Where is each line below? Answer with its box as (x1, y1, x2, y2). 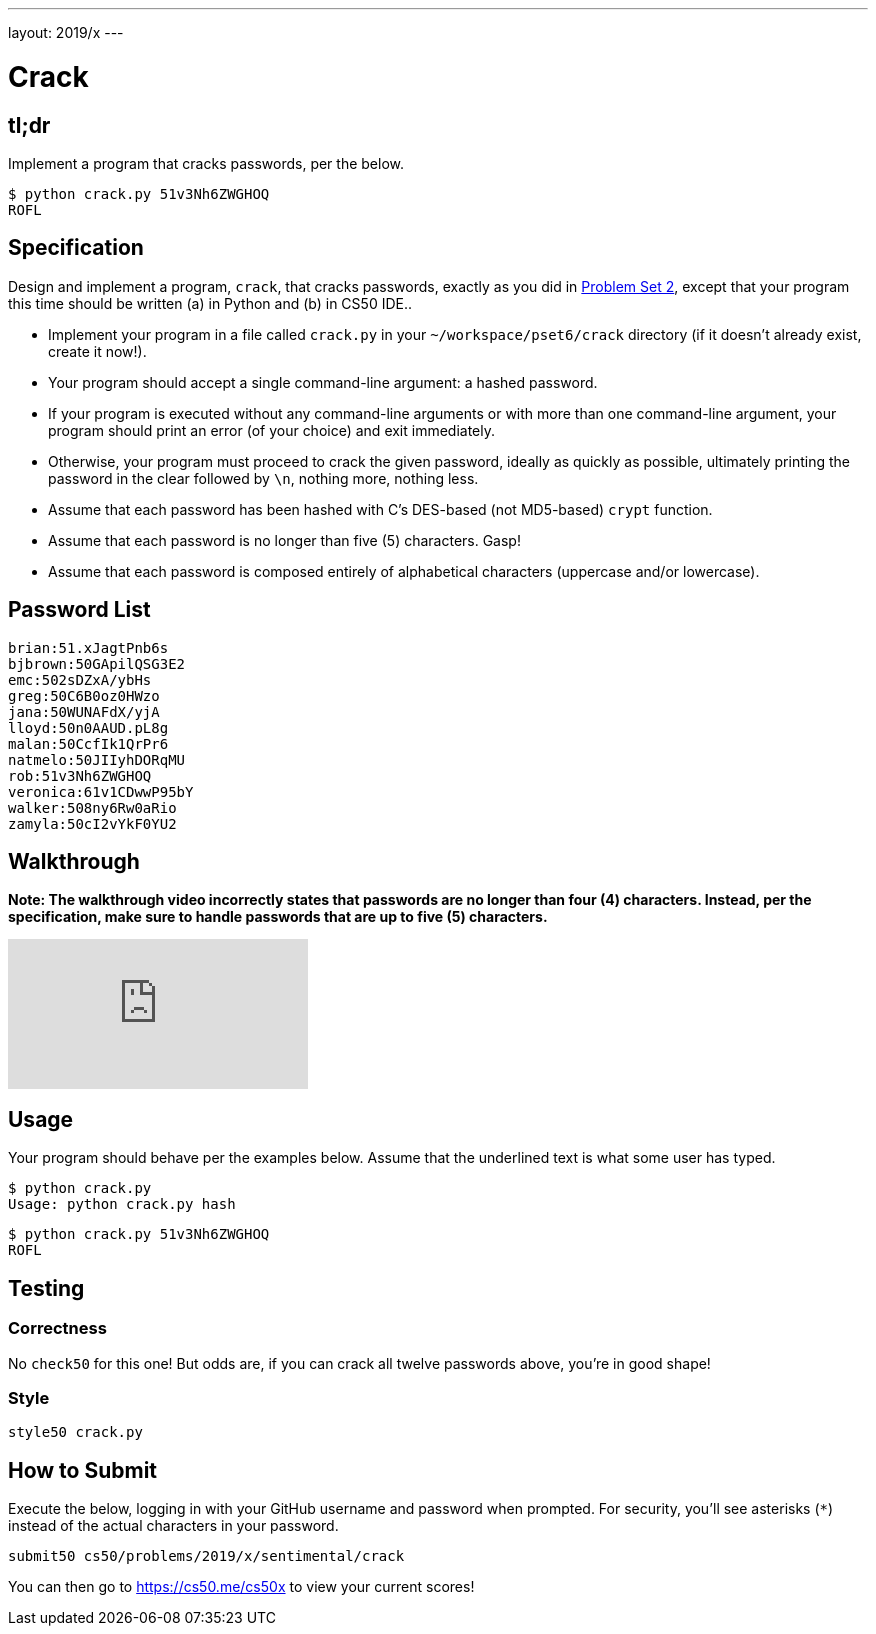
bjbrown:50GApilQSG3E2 (8, 655, 186, 672)
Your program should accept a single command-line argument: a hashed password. (48, 373, 598, 391)
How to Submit (8, 1457, 158, 1483)
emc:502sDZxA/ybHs (8, 671, 152, 688)
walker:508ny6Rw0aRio (8, 799, 177, 816)
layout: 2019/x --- (8, 24, 124, 41)
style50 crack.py (8, 1424, 143, 1441)
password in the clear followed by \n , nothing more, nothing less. (48, 469, 479, 487)
